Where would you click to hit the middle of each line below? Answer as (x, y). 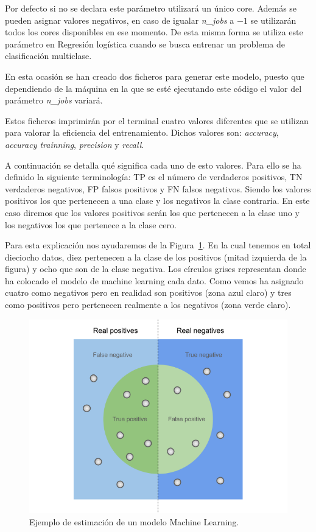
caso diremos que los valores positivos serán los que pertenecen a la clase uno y (152, 212)
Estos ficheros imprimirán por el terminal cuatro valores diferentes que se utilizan (157, 120)
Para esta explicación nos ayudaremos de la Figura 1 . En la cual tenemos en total (158, 245)
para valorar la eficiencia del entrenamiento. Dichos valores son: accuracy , (142, 132)
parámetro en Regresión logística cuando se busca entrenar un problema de (145, 44)
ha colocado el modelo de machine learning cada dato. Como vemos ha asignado (154, 280)
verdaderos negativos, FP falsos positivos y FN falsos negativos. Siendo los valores (158, 188)
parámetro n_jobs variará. (54, 100)
